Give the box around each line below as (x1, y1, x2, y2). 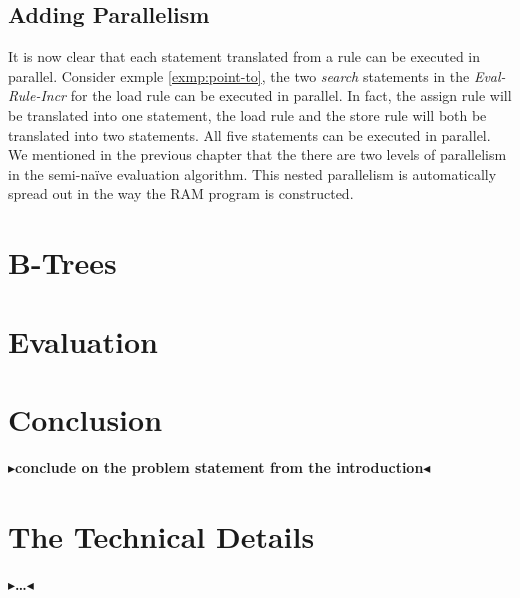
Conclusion (8, 398, 163, 439)
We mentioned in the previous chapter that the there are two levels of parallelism (8, 144, 507, 165)
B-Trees (8, 242, 117, 283)
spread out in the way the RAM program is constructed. (8, 183, 354, 204)
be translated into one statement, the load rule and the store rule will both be (8, 104, 487, 125)
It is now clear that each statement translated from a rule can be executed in (8, 46, 481, 67)
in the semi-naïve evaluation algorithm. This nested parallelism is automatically (8, 163, 497, 184)
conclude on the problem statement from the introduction (15, 456, 424, 477)
